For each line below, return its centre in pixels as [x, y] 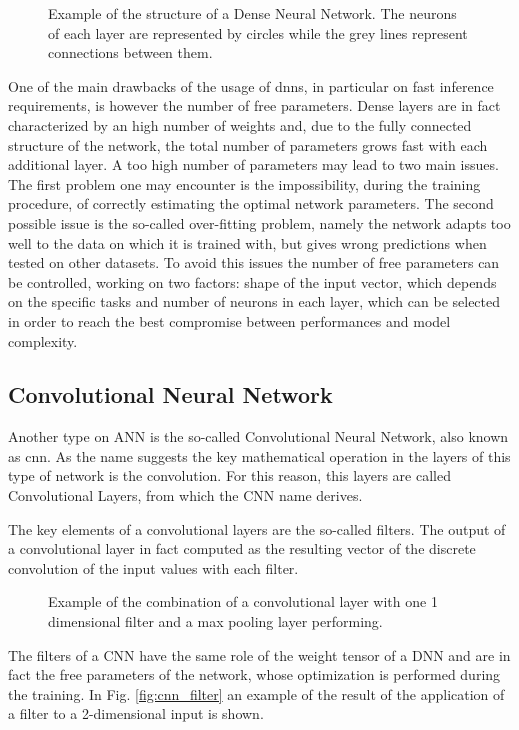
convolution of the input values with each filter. [153, 567]
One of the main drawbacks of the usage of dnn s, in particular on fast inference [251, 85]
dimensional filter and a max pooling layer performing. [215, 621]
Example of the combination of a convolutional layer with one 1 [243, 601]
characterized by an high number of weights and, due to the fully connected [240, 124]
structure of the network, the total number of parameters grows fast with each [248, 144]
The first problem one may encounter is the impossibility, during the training [244, 183]
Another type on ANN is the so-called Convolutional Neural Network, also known [258, 436]
